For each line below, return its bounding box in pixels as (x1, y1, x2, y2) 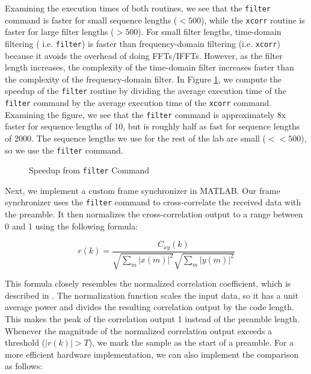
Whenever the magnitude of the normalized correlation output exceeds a (5, 324, 272, 337)
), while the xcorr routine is (200, 13, 305, 26)
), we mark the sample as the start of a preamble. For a (88, 336, 294, 349)
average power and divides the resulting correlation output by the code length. (5, 301, 295, 313)
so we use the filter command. (5, 143, 123, 156)
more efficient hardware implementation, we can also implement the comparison (5, 348, 299, 360)
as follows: (5, 360, 43, 372)
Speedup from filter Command (29, 164, 150, 176)
